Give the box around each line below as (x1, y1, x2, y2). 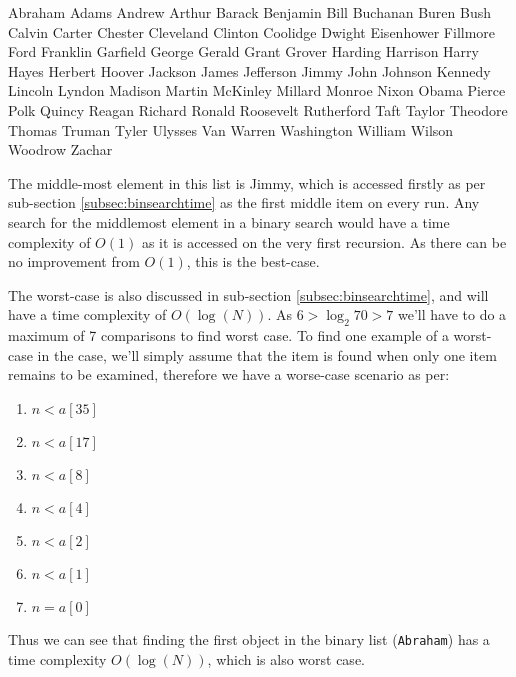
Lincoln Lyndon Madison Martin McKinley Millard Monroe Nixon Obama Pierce (8, 80, 506, 101)
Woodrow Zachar (8, 139, 113, 160)
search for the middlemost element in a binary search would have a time (8, 211, 450, 232)
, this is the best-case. (186, 251, 320, 272)
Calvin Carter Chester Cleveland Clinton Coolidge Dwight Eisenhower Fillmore (8, 21, 496, 42)
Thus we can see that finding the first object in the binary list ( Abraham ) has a (8, 628, 490, 649)
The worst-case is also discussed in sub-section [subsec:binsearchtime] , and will (8, 284, 489, 305)
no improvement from (8, 251, 140, 272)
